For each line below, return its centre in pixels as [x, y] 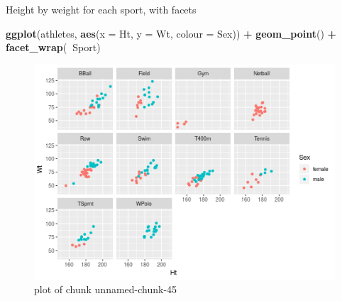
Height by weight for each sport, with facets [101, 9]
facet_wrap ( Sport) [53, 47]
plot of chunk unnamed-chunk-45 [106, 289]
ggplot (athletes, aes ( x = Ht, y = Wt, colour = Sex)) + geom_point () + [171, 33]
